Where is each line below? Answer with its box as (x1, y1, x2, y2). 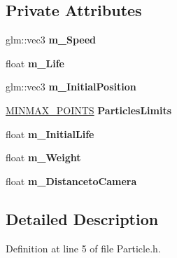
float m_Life (6, 55, 64, 70)
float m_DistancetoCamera (6, 173, 137, 188)
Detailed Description (6, 208, 159, 229)
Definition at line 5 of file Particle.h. (6, 240, 161, 255)
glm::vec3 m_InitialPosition (6, 79, 136, 94)
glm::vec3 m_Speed (6, 32, 97, 47)
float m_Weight (6, 150, 81, 165)
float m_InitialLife (6, 126, 94, 141)
